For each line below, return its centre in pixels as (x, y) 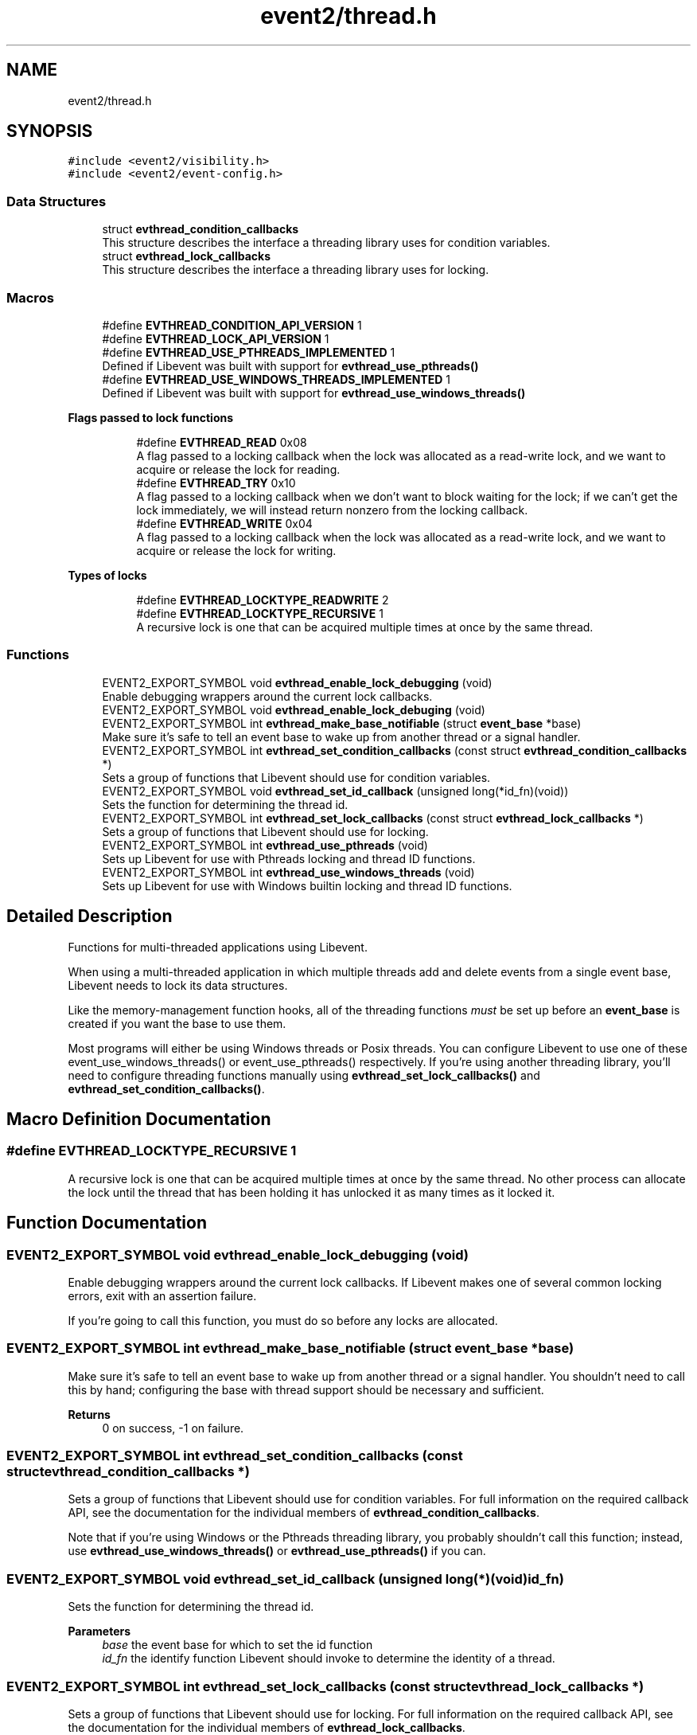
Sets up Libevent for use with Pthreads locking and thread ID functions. (289, 858)
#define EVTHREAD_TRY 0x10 (216, 483)
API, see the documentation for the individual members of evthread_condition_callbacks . (304, 1513)
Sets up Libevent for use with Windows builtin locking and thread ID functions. (307, 885)
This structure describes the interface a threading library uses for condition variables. (326, 243)
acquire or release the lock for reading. (238, 469)
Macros (30, 297)
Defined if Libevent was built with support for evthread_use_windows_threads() (314, 393)
